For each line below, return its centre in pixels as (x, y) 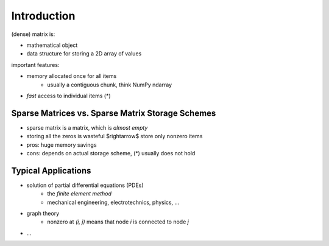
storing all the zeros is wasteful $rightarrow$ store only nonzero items (115, 136)
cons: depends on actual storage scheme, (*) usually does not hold (111, 153)
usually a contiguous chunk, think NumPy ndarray (110, 85)
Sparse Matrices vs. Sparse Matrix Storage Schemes (114, 113)
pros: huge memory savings (62, 145)
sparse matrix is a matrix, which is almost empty (87, 127)
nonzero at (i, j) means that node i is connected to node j (118, 222)
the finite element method (80, 194)
